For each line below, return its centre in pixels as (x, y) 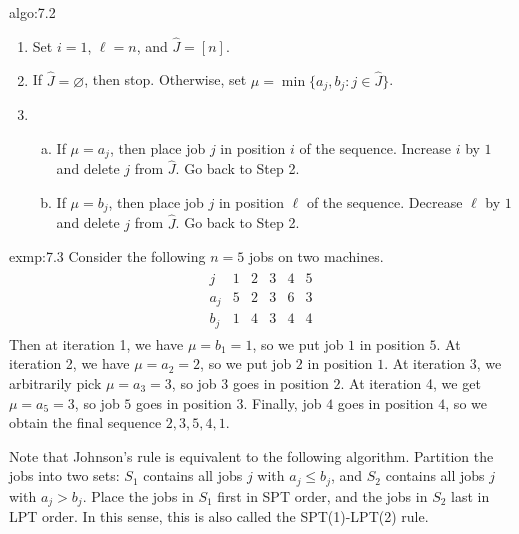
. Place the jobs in (138, 495)
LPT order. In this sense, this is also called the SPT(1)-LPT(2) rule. (219, 516)
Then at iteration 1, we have (96, 343)
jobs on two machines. (316, 256)
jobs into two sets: (64, 475)
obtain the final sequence (85, 422)
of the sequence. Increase (375, 147)
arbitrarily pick (55, 383)
